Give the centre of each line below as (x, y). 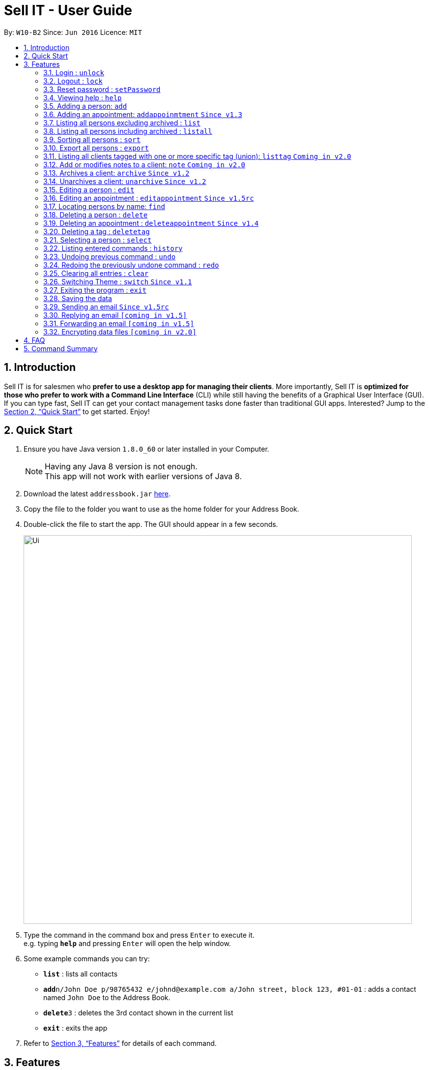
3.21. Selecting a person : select (98, 240)
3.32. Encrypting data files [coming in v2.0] (120, 332)
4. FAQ (34, 340)
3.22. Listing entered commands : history (113, 248)
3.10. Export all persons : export (96, 148)
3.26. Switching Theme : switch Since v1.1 (118, 281)
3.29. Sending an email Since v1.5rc (106, 306)
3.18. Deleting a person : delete (96, 214)
